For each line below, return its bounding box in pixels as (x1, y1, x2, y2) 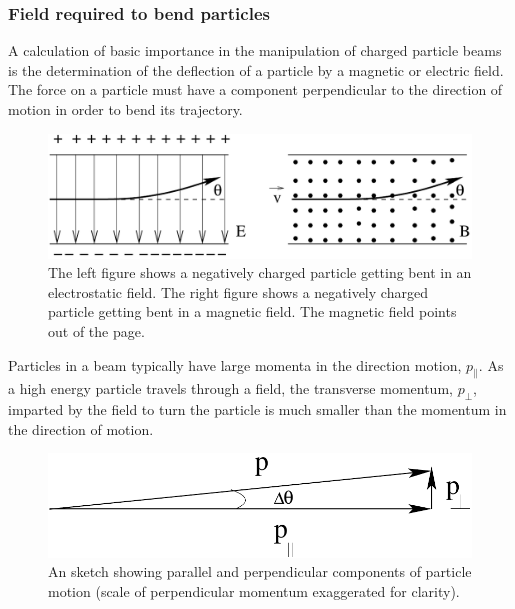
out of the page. (48, 321, 145, 342)
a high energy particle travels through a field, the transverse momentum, (8, 378, 453, 399)
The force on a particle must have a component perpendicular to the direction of (8, 79, 503, 100)
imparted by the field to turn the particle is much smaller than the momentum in (8, 399, 507, 420)
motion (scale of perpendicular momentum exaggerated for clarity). (48, 581, 460, 602)
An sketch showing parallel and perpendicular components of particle (48, 561, 472, 582)
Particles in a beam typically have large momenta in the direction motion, (8, 354, 462, 375)
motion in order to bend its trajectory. (8, 99, 243, 119)
